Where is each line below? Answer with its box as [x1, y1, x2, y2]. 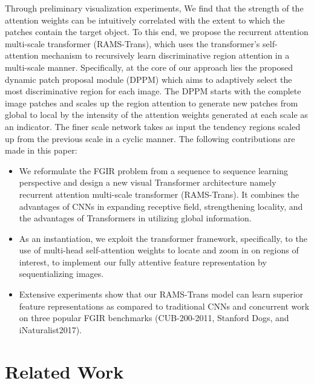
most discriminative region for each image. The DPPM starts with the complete [5, 85, 301, 97]
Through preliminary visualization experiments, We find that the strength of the [5, 2, 304, 14]
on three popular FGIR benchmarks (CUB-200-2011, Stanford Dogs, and [19, 311, 289, 324]
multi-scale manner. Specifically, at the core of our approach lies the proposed [5, 60, 293, 73]
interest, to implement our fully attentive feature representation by [19, 255, 267, 268]
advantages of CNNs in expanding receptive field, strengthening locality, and [19, 200, 303, 212]
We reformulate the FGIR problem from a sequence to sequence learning [19, 164, 288, 177]
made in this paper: [5, 144, 77, 157]
